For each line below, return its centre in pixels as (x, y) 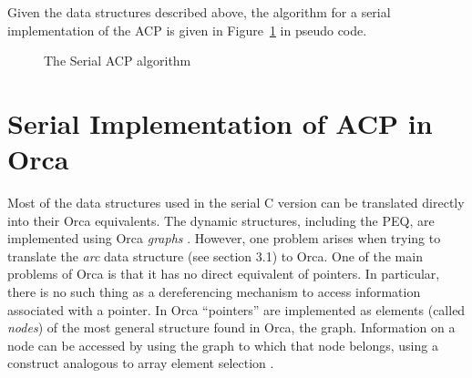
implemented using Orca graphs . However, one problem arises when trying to (224, 238)
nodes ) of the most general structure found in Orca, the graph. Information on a (231, 327)
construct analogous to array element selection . (141, 363)
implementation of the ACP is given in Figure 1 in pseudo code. (187, 30)
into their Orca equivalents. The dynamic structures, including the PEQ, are (221, 220)
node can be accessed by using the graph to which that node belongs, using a (223, 345)
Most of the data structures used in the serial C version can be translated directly (236, 203)
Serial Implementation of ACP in (220, 123)
